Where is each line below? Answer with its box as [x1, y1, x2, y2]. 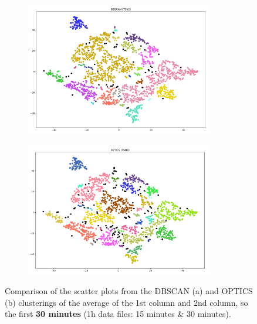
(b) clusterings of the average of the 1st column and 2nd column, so [5, 296, 248, 308]
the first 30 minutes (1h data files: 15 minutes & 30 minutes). [5, 308, 231, 320]
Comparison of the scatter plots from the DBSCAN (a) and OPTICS [5, 285, 253, 297]
